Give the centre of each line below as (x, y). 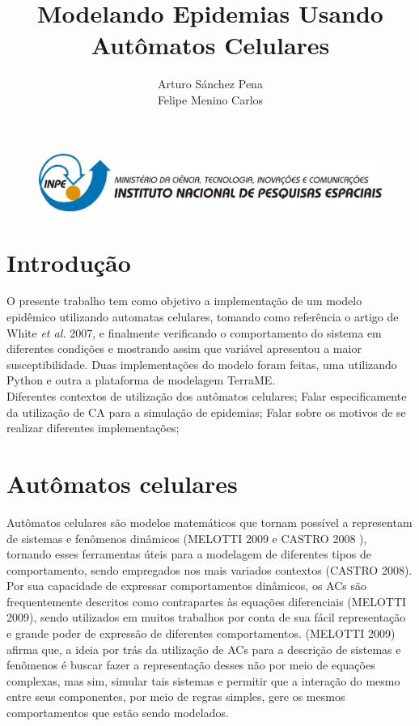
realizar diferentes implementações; (93, 428)
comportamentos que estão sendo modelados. (118, 713)
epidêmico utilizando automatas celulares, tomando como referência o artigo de (203, 317)
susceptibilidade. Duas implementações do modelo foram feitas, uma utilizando (202, 364)
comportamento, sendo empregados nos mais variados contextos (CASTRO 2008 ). (209, 569)
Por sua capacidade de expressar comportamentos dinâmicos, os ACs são (187, 586)
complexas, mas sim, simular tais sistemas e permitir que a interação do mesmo (203, 680)
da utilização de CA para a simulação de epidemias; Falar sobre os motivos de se (206, 412)
